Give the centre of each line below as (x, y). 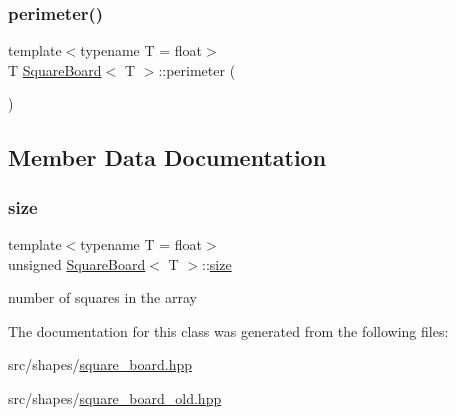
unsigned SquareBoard (77, 263)
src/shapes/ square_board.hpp (100, 364)
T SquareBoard (55, 69)
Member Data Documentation (167, 157)
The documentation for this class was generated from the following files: (228, 330)
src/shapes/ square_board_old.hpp (115, 397)
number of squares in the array (102, 297)
